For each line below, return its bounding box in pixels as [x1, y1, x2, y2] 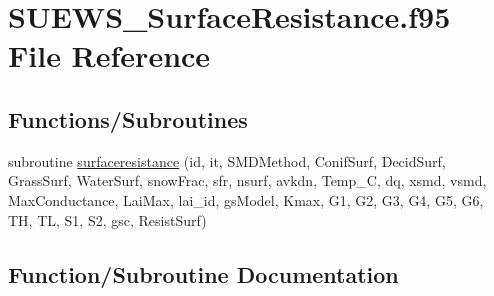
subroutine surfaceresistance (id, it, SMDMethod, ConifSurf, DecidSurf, [8, 150, 446, 171]
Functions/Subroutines [8, 103, 248, 134]
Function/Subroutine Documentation [8, 258, 399, 289]
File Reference [8, 35, 211, 76]
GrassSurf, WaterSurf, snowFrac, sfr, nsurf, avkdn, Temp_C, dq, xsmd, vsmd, [8, 170, 487, 191]
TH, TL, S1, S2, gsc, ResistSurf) [8, 209, 207, 230]
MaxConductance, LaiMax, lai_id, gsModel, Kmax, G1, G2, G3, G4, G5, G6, [8, 189, 484, 210]
